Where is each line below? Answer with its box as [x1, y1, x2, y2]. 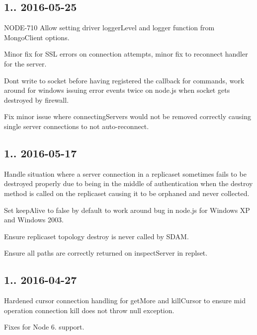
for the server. [4, 58, 47, 68]
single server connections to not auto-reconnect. [4, 121, 149, 131]
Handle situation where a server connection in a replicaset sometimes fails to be [4, 168, 247, 179]
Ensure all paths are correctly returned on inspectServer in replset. [4, 248, 208, 258]
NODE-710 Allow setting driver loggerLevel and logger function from [4, 22, 215, 33]
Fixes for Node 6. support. [4, 322, 85, 332]
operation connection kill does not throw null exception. [4, 305, 174, 315]
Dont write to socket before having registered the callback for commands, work [4, 75, 245, 85]
